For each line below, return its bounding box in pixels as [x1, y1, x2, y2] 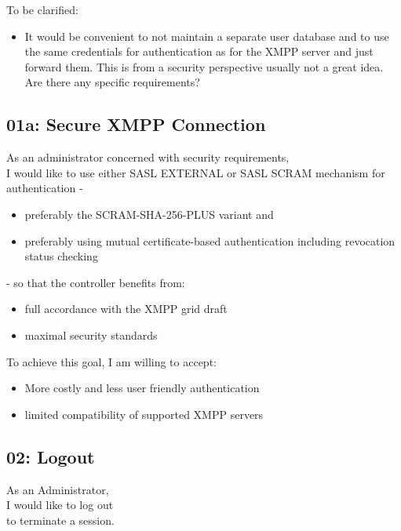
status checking [24, 248, 98, 264]
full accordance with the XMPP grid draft [24, 300, 228, 317]
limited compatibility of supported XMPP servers [24, 406, 264, 422]
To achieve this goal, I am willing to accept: [6, 353, 217, 369]
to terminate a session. [6, 511, 115, 528]
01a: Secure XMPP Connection [6, 112, 266, 136]
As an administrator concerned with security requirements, [6, 149, 290, 165]
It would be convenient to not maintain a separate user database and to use [24, 27, 389, 44]
